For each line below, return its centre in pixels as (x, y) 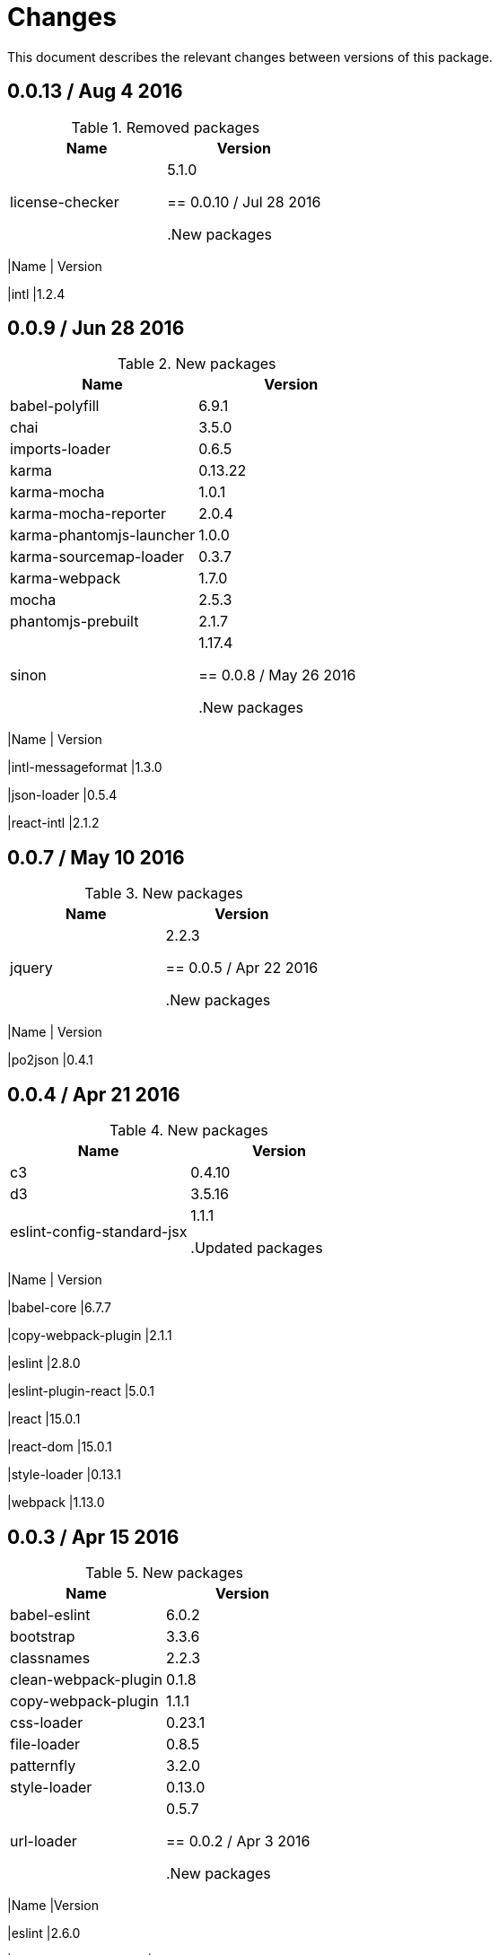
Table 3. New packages (164, 894)
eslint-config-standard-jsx (99, 1232)
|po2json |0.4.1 (50, 1060)
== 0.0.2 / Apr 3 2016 (238, 1841)
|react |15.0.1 (44, 1419)
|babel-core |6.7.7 (59, 1308)
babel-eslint (50, 1614)
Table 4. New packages (189, 1131)
